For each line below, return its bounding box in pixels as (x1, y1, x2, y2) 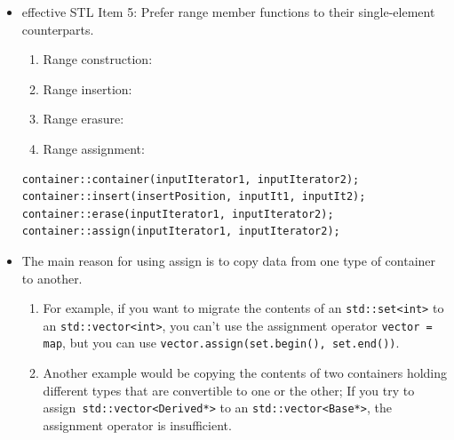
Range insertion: (43, 79, 132, 98)
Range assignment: (43, 139, 145, 157)
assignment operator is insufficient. (43, 415, 232, 434)
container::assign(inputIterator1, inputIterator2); (21, 225, 340, 238)
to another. (21, 268, 83, 287)
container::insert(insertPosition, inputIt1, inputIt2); (21, 190, 366, 204)
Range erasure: (43, 109, 124, 128)
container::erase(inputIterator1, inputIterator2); (21, 207, 334, 220)
